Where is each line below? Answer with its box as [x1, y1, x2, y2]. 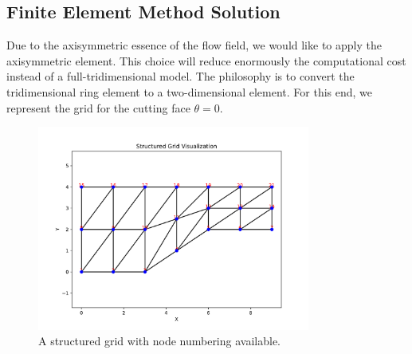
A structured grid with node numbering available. [38, 332, 281, 349]
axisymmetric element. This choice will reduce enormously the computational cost [6, 52, 406, 69]
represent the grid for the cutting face [6, 99, 190, 116]
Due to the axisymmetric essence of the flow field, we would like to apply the [6, 37, 382, 53]
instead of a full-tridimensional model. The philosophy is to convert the [6, 68, 355, 85]
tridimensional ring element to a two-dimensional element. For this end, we [6, 83, 373, 100]
